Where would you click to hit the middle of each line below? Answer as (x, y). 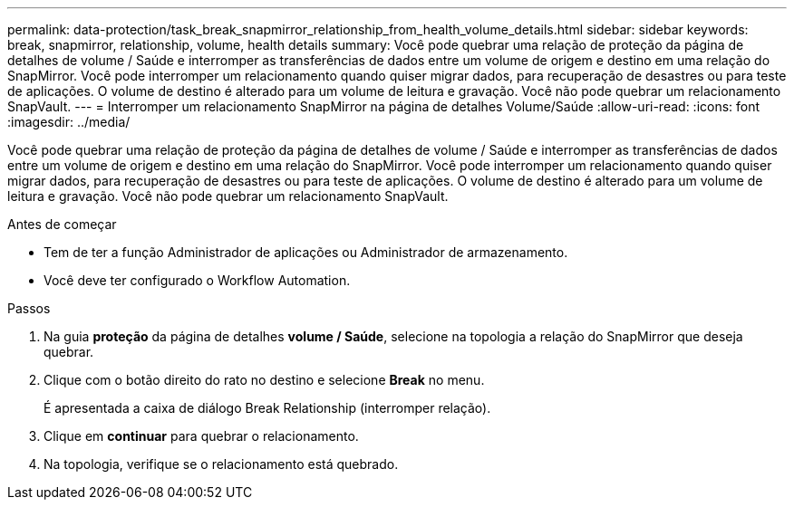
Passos (29, 308)
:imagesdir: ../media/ (69, 122)
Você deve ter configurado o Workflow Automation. (197, 280)
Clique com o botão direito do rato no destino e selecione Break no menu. (264, 380)
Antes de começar (62, 224)
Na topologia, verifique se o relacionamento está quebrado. (221, 464)
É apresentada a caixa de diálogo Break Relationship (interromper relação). (267, 408)
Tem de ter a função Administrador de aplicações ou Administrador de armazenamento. (306, 252)
